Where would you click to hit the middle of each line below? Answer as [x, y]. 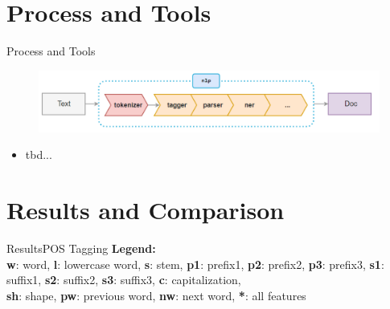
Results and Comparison [146, 210]
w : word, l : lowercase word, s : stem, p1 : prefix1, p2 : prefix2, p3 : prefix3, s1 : [195, 264]
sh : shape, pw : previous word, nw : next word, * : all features [156, 295]
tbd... [39, 154]
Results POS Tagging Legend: [81, 248]
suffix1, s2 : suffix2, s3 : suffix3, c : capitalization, [124, 280]
